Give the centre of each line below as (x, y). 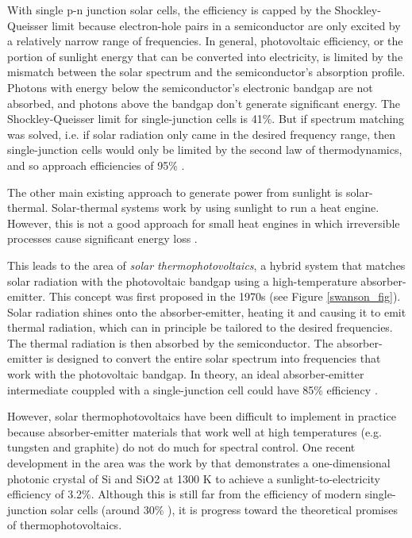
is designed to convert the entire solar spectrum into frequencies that (214, 358)
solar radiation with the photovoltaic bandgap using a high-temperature (182, 281)
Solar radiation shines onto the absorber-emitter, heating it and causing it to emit (207, 311)
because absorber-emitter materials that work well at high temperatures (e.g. (194, 431)
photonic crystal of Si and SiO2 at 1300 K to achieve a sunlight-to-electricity (194, 478)
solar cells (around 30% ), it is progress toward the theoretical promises (224, 509)
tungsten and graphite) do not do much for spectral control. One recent (181, 447)
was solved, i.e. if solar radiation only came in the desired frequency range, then (201, 134)
